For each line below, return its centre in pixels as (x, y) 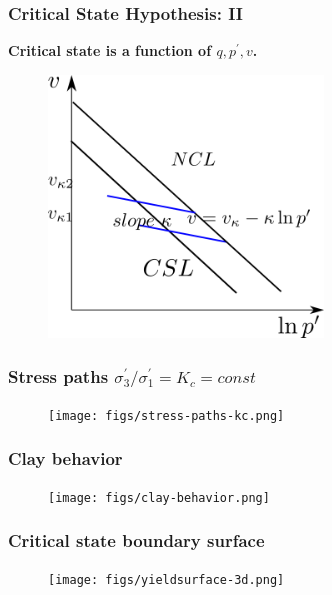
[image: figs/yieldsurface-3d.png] (166, 579)
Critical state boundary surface (136, 540)
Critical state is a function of (110, 50)
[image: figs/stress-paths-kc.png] (166, 415)
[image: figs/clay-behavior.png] (159, 497)
